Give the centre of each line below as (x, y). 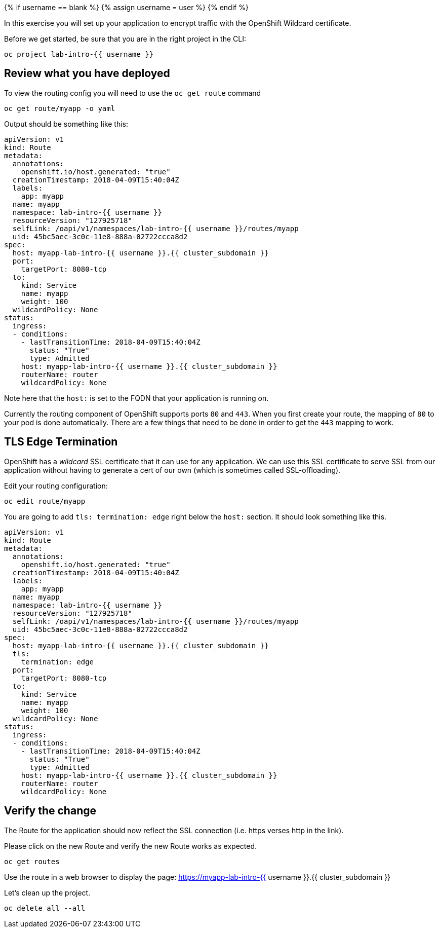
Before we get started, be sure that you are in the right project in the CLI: (125, 39)
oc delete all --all (45, 908)
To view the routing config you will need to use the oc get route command (133, 93)
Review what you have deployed (87, 73)
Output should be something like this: (66, 124)
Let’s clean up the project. (47, 892)
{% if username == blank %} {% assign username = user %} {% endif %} (126, 7)
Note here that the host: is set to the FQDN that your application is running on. (136, 398)
